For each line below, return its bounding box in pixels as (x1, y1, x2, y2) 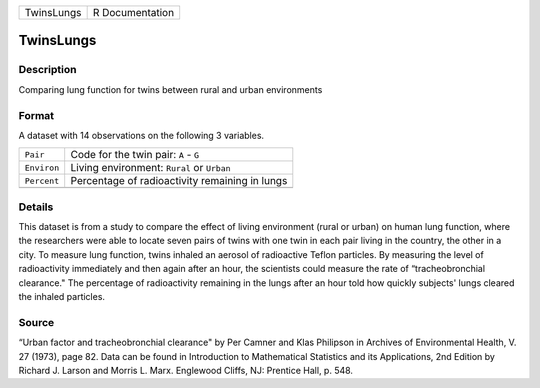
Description (18, 63, 77, 77)
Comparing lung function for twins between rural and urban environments (18, 83, 323, 95)
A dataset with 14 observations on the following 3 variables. (18, 129, 265, 141)
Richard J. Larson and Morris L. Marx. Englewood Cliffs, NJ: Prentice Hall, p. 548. (18, 364, 354, 376)
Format (18, 108, 55, 122)
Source (18, 315, 55, 329)
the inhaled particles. (18, 291, 105, 302)
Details (18, 200, 54, 214)
